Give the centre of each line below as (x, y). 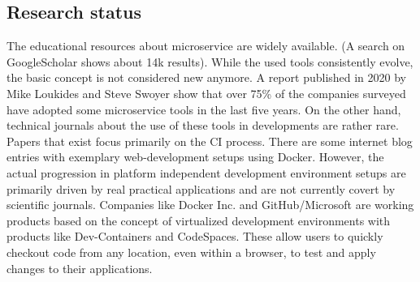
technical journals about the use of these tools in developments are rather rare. (203, 125)
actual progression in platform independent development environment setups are (206, 172)
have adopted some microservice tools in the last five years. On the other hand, (204, 109)
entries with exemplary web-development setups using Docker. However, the (195, 157)
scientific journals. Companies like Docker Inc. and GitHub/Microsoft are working (210, 205)
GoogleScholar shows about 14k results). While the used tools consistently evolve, (210, 61)
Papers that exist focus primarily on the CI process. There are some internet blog (210, 141)
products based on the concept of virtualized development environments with (199, 220)
